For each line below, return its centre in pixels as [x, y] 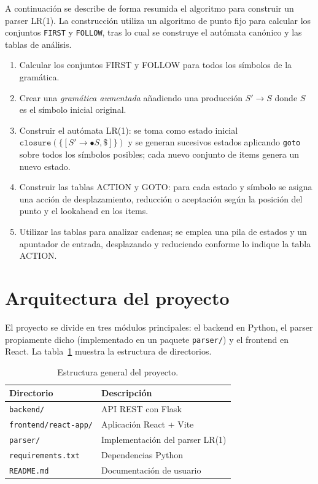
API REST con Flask [142, 409]
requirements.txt [45, 455]
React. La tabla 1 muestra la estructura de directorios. [108, 351]
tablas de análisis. [38, 44]
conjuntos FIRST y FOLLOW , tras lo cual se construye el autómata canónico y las [153, 32]
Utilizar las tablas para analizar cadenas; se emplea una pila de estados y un [163, 232]
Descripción [127, 393]
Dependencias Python [142, 454]
